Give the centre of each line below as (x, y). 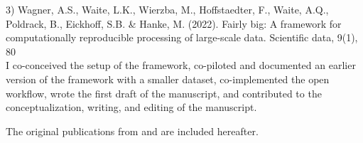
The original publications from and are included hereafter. (132, 131)
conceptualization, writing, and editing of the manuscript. (131, 107)
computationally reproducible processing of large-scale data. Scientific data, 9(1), (182, 37)
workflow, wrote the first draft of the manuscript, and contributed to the (164, 93)
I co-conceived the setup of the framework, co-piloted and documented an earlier (181, 65)
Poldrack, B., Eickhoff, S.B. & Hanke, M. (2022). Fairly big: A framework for (174, 23)
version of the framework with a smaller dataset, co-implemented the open (168, 79)
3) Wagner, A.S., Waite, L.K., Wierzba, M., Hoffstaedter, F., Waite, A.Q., (167, 9)
